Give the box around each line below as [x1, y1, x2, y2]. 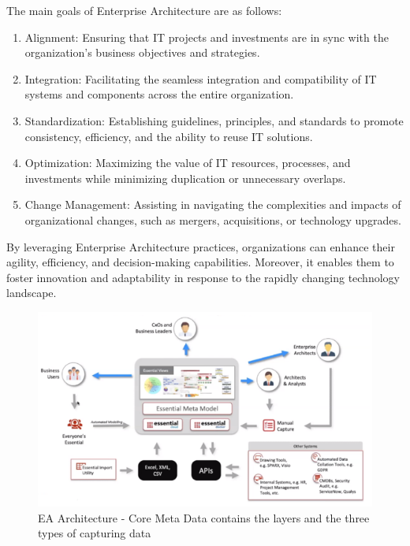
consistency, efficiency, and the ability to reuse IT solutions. [24, 128, 313, 144]
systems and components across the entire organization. [24, 86, 294, 102]
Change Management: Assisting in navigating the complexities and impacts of [24, 196, 401, 213]
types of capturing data [38, 525, 151, 541]
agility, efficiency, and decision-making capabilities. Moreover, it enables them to [6, 254, 394, 270]
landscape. [6, 284, 57, 301]
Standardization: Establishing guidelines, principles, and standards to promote [24, 112, 404, 128]
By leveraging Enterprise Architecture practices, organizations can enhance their [6, 238, 395, 254]
